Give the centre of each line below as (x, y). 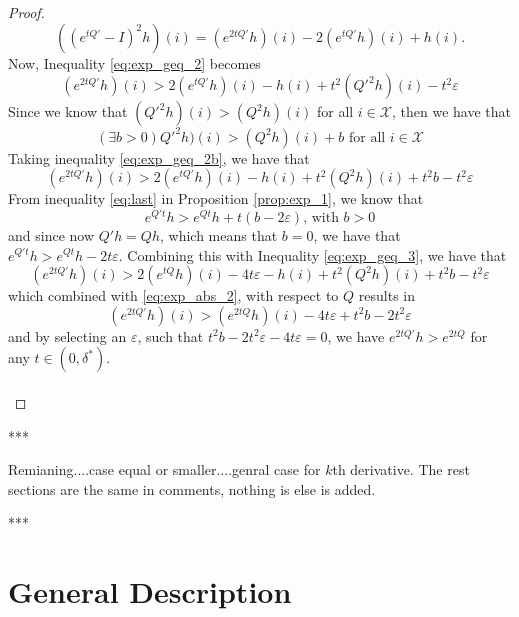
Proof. (26, 12)
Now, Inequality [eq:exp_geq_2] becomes (134, 62)
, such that (170, 335)
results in (386, 295)
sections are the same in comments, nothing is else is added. (192, 488)
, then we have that (451, 111)
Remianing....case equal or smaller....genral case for (164, 469)
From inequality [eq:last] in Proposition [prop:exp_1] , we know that (216, 198)
